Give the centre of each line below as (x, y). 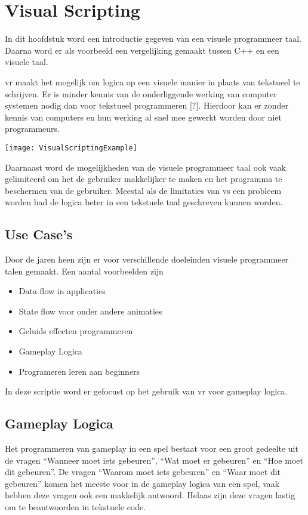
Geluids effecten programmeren (76, 331)
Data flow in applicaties (62, 291)
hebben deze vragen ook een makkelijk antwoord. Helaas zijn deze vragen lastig (150, 495)
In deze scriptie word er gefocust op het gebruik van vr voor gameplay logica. (146, 391)
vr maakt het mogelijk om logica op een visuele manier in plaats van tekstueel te (153, 81)
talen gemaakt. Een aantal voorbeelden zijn (84, 271)
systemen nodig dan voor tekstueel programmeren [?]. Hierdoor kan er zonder (147, 105)
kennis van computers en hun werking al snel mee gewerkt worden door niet (143, 117)
